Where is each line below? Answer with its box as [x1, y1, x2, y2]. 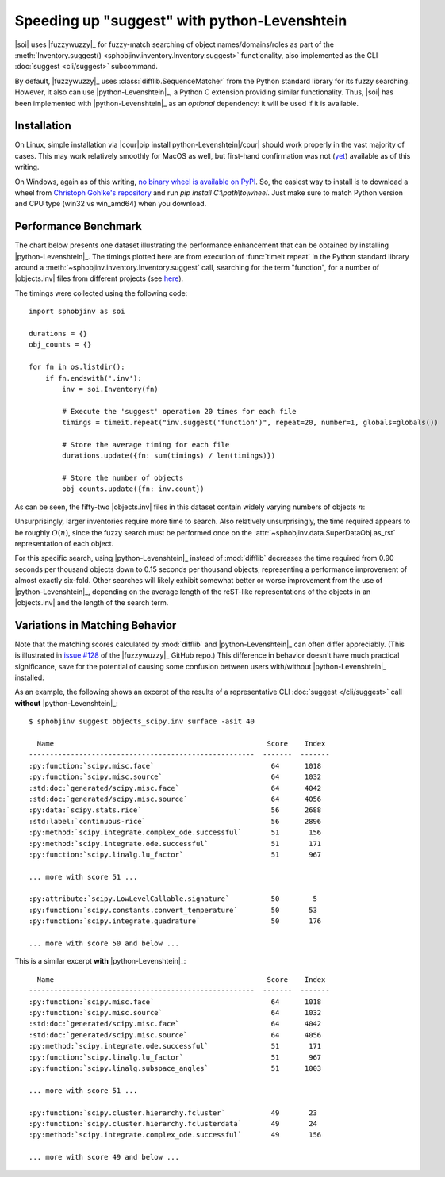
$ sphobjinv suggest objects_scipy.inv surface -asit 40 [29, 717, 255, 726]
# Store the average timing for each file [62, 440, 230, 449]
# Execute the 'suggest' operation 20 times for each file [62, 407, 297, 416]
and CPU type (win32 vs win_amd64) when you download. [14, 199, 207, 209]
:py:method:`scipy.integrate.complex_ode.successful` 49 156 [29, 1130, 322, 1140]
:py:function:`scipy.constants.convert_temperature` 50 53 [29, 905, 317, 914]
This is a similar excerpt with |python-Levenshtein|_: [14, 957, 186, 966]
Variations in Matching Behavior [14, 619, 177, 632]
